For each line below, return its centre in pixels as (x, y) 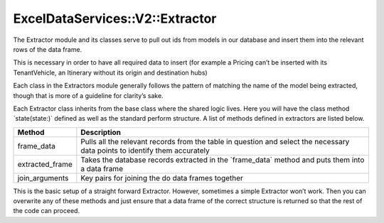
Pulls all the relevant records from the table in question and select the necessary (215, 141)
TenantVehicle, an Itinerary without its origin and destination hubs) (110, 72)
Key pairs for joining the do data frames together (162, 178)
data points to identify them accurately (145, 151)
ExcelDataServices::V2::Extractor (115, 18)
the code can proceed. (47, 211)
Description (101, 132)
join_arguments (43, 178)
